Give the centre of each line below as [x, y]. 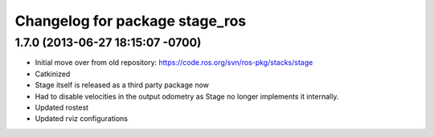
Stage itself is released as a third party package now [122, 85]
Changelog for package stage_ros [131, 21]
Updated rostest [61, 107]
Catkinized [53, 74]
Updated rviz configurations [82, 119]
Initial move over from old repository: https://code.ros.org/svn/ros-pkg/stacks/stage [174, 62]
